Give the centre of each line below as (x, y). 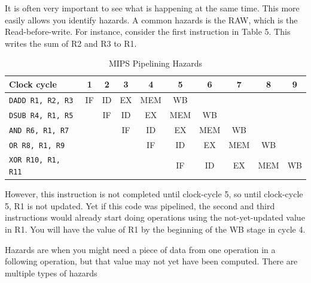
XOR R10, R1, (35, 160)
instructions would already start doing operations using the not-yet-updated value (155, 217)
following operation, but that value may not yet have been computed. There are (151, 261)
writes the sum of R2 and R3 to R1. (71, 43)
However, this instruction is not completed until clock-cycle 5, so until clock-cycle (154, 194)
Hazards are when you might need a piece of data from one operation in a (140, 249)
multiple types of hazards (51, 273)
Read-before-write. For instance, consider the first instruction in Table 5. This (148, 31)
